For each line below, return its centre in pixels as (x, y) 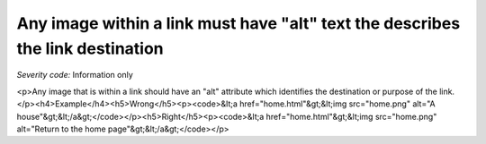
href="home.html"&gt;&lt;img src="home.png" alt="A (337, 104)
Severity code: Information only (75, 75)
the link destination (90, 48)
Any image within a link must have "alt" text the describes (238, 23)
